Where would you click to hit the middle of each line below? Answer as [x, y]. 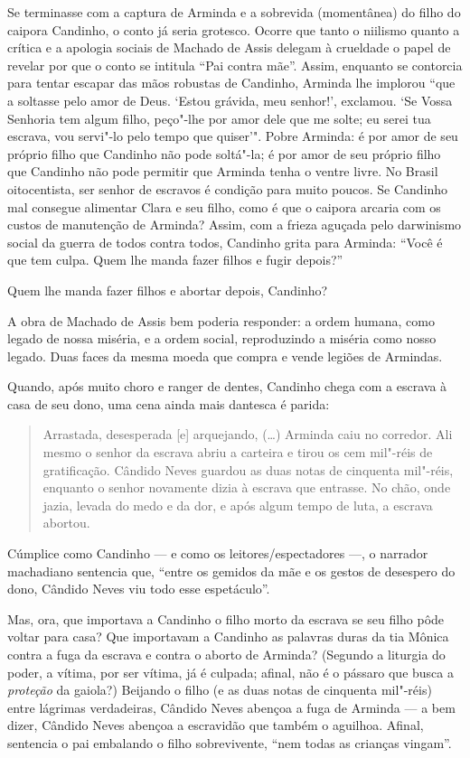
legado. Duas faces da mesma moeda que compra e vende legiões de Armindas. [225, 356]
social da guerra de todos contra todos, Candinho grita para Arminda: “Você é [225, 242]
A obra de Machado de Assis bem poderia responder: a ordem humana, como [221, 320]
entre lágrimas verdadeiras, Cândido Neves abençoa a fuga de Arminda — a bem [231, 707]
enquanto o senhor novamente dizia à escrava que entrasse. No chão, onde [247, 487]
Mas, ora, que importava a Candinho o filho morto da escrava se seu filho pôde [226, 618]
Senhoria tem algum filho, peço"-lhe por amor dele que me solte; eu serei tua [219, 118]
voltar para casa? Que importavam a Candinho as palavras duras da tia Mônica [228, 636]
